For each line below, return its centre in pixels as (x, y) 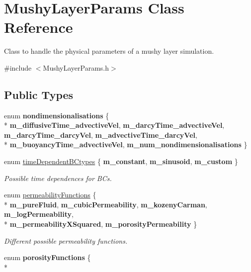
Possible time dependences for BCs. (58, 178)
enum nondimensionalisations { (57, 115)
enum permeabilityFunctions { (50, 195)
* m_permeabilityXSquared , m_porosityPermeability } (101, 224)
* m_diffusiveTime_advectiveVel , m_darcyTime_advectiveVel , (114, 125)
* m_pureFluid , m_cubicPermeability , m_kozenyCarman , (106, 204)
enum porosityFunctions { (47, 257)
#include (18, 67)
